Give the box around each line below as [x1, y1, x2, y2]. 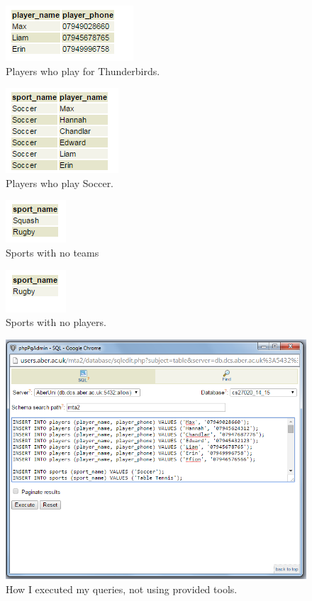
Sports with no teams [6, 245, 99, 259]
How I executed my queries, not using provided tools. [6, 582, 238, 597]
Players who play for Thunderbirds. [6, 63, 160, 78]
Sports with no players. [6, 315, 106, 330]
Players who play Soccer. [6, 175, 114, 190]
